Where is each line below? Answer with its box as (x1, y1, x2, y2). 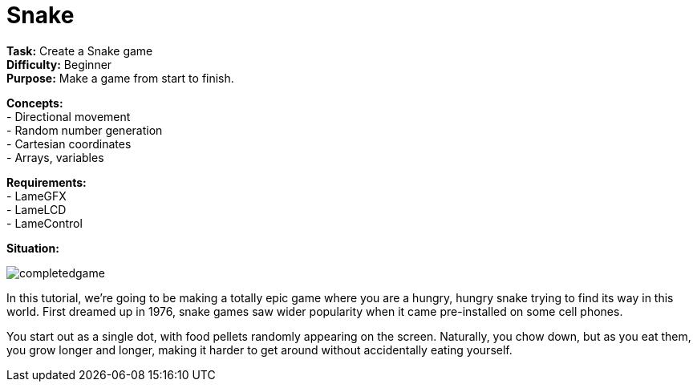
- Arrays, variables (6, 150, 104, 164)
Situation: (6, 240, 59, 255)
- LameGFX (6, 188, 67, 203)
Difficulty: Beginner (6, 57, 112, 71)
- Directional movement (6, 109, 131, 123)
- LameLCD (6, 202, 67, 216)
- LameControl (6, 216, 83, 230)
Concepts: (6, 95, 63, 110)
